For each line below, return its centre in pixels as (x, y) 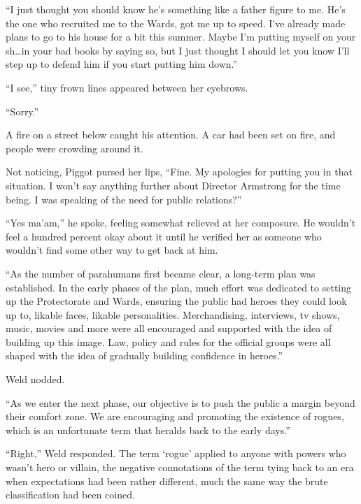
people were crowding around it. (75, 148)
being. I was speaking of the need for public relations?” (124, 199)
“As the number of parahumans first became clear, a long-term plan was (161, 273)
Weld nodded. (35, 379)
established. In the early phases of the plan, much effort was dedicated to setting (179, 287)
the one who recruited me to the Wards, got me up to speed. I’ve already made (176, 23)
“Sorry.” (22, 111)
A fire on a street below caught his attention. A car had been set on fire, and (171, 135)
